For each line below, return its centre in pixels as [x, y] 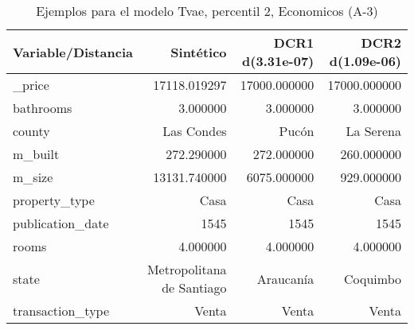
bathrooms [43, 108]
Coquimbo [372, 278]
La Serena [373, 131]
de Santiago [194, 287]
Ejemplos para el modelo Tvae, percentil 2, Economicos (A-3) [207, 11]
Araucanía [285, 278]
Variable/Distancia [73, 52]
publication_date [61, 223]
